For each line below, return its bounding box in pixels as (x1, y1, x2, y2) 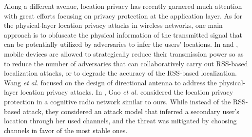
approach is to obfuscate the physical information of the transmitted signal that (4, 29, 242, 39)
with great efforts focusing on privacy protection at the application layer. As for (4, 10, 242, 20)
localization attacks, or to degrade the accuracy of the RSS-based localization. (4, 68, 237, 78)
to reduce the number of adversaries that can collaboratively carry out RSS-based (4, 58, 248, 68)
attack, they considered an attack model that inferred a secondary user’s (22, 106, 239, 116)
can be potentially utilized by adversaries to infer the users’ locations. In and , (4, 39, 238, 49)
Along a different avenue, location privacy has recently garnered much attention (4, 1, 242, 11)
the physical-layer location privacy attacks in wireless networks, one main (4, 20, 223, 30)
